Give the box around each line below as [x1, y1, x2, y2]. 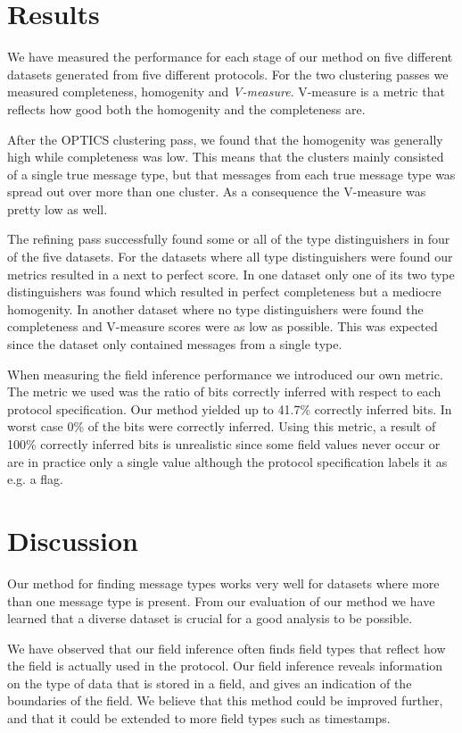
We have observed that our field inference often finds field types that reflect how [7, 638, 446, 657]
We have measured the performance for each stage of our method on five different [7, 47, 453, 66]
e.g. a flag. [7, 470, 63, 488]
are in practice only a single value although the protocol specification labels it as [7, 452, 448, 471]
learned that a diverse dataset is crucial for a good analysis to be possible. [7, 609, 413, 628]
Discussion [7, 521, 138, 558]
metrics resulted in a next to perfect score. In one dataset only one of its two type [7, 264, 455, 283]
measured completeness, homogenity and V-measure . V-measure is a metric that [7, 82, 445, 101]
